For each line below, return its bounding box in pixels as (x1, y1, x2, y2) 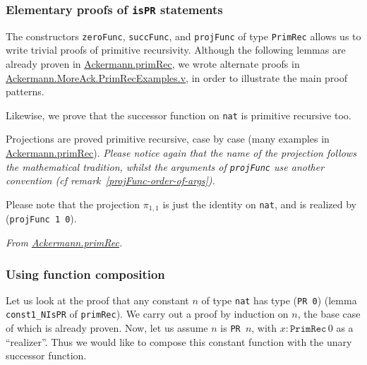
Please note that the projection (6, 196, 140, 211)
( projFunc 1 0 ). (6, 211, 77, 226)
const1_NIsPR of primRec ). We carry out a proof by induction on (6, 306, 289, 321)
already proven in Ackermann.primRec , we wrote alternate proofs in (6, 56, 300, 71)
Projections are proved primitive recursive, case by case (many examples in (6, 131, 330, 146)
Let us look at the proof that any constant (6, 292, 189, 307)
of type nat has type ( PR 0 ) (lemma (201, 292, 357, 307)
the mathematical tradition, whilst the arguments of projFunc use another (6, 159, 325, 174)
